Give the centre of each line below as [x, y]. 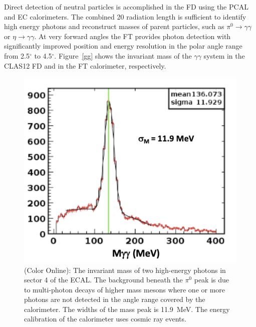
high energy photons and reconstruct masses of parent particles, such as [114, 26]
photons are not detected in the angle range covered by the [115, 299]
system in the [224, 55]
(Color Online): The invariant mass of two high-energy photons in [125, 270]
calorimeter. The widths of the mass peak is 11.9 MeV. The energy [127, 309]
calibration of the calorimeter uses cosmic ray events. [105, 319]
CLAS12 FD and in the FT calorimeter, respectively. [85, 65]
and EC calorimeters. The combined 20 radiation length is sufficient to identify [125, 16]
